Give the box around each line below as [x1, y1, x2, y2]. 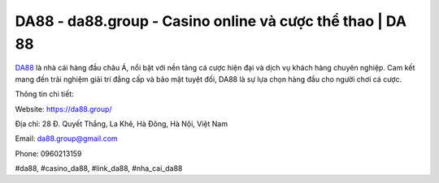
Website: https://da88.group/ [15, 104, 113, 113]
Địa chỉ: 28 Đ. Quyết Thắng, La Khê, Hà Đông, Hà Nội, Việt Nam [15, 118, 228, 129]
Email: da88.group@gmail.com [15, 134, 118, 143]
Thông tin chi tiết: [15, 89, 75, 99]
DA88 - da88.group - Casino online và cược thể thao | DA [15, 12, 406, 30]
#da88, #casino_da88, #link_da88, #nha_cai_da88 [15, 164, 183, 173]
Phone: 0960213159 [15, 148, 82, 158]
